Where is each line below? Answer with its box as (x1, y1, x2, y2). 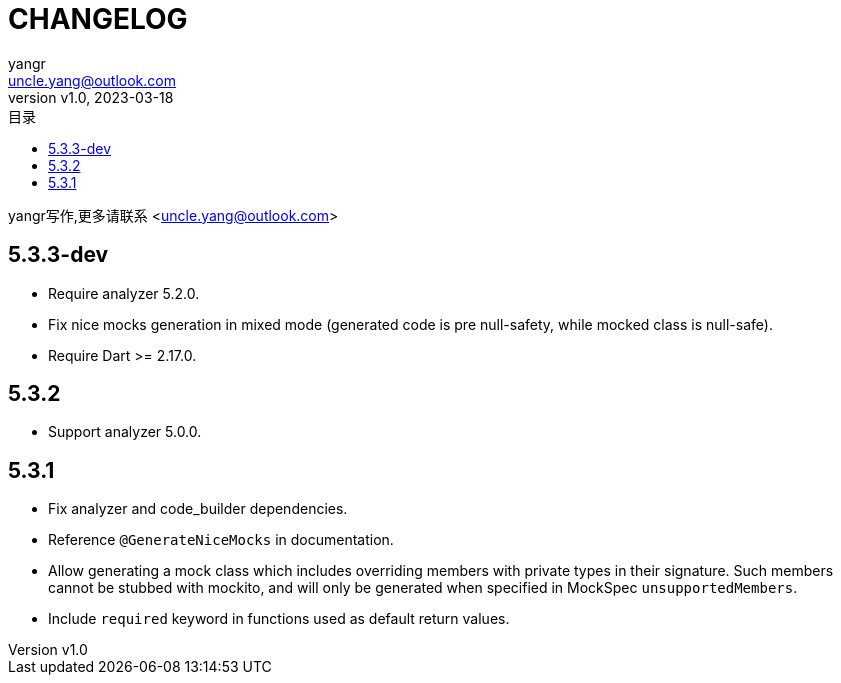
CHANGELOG (8, 2, 188, 36)
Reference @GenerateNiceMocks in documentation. (48, 531, 394, 549)
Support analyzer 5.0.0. (48, 423, 202, 441)
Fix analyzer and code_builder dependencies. (48, 500, 348, 518)
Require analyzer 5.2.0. (48, 284, 200, 302)
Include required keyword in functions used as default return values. (48, 610, 510, 628)
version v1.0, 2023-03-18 (8, 88, 174, 106)
